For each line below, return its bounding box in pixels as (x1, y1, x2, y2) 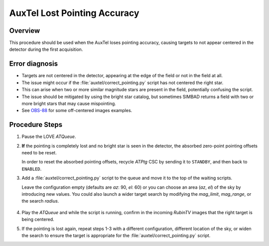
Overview (9, 26, 40, 35)
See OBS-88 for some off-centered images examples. (21, 108, 133, 114)
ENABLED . (21, 166, 42, 172)
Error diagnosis (9, 60, 58, 68)
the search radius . (21, 198, 59, 204)
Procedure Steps (9, 121, 62, 129)
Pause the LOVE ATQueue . (21, 133, 76, 139)
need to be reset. (21, 150, 57, 155)
